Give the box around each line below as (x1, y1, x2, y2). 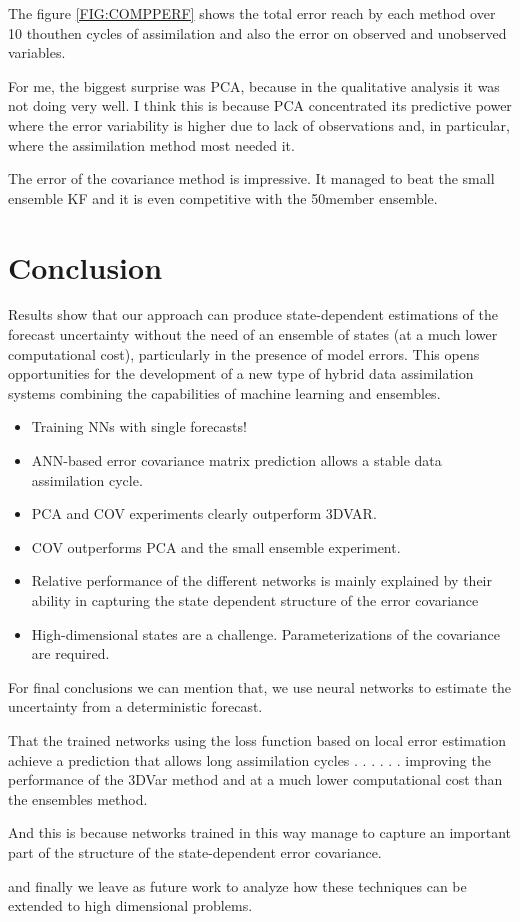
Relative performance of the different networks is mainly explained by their (31, 570, 493, 591)
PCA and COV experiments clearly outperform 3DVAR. (31, 503, 377, 524)
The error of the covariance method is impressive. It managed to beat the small (8, 168, 495, 189)
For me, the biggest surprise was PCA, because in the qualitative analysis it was (8, 75, 500, 96)
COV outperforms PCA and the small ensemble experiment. (31, 536, 401, 557)
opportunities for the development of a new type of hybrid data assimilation (8, 363, 474, 384)
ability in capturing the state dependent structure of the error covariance (31, 590, 479, 610)
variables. (8, 42, 66, 63)
